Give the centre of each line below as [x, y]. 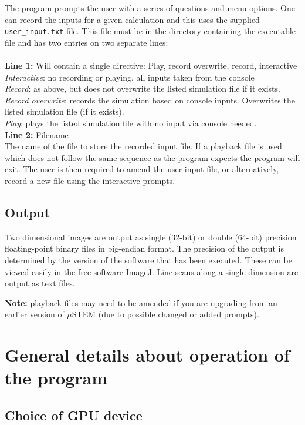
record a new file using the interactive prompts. [90, 180]
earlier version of [35, 314]
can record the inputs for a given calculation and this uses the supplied [132, 19]
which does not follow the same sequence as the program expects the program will [152, 157]
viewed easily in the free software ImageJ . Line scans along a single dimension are [152, 271]
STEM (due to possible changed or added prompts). [165, 314]
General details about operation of [147, 355]
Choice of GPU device [74, 415]
